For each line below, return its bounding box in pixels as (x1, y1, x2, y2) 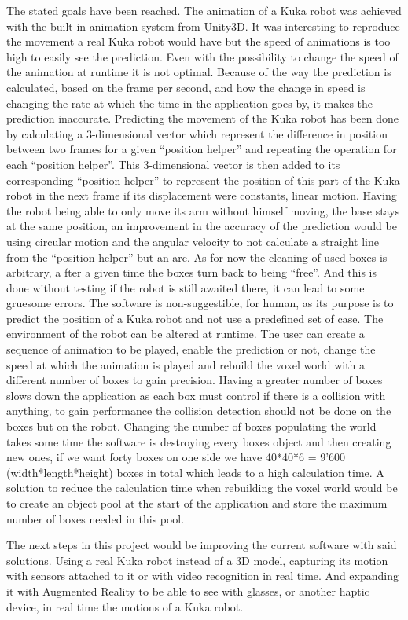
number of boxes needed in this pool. (6, 510, 185, 526)
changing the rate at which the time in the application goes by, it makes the (6, 94, 373, 111)
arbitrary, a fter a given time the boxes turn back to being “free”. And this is (6, 264, 377, 281)
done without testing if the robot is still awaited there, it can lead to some (6, 279, 365, 295)
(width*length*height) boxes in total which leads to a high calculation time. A (6, 464, 384, 480)
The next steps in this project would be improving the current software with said (6, 537, 397, 553)
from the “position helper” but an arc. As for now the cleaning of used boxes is (6, 248, 388, 265)
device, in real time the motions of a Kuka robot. (6, 598, 244, 614)
